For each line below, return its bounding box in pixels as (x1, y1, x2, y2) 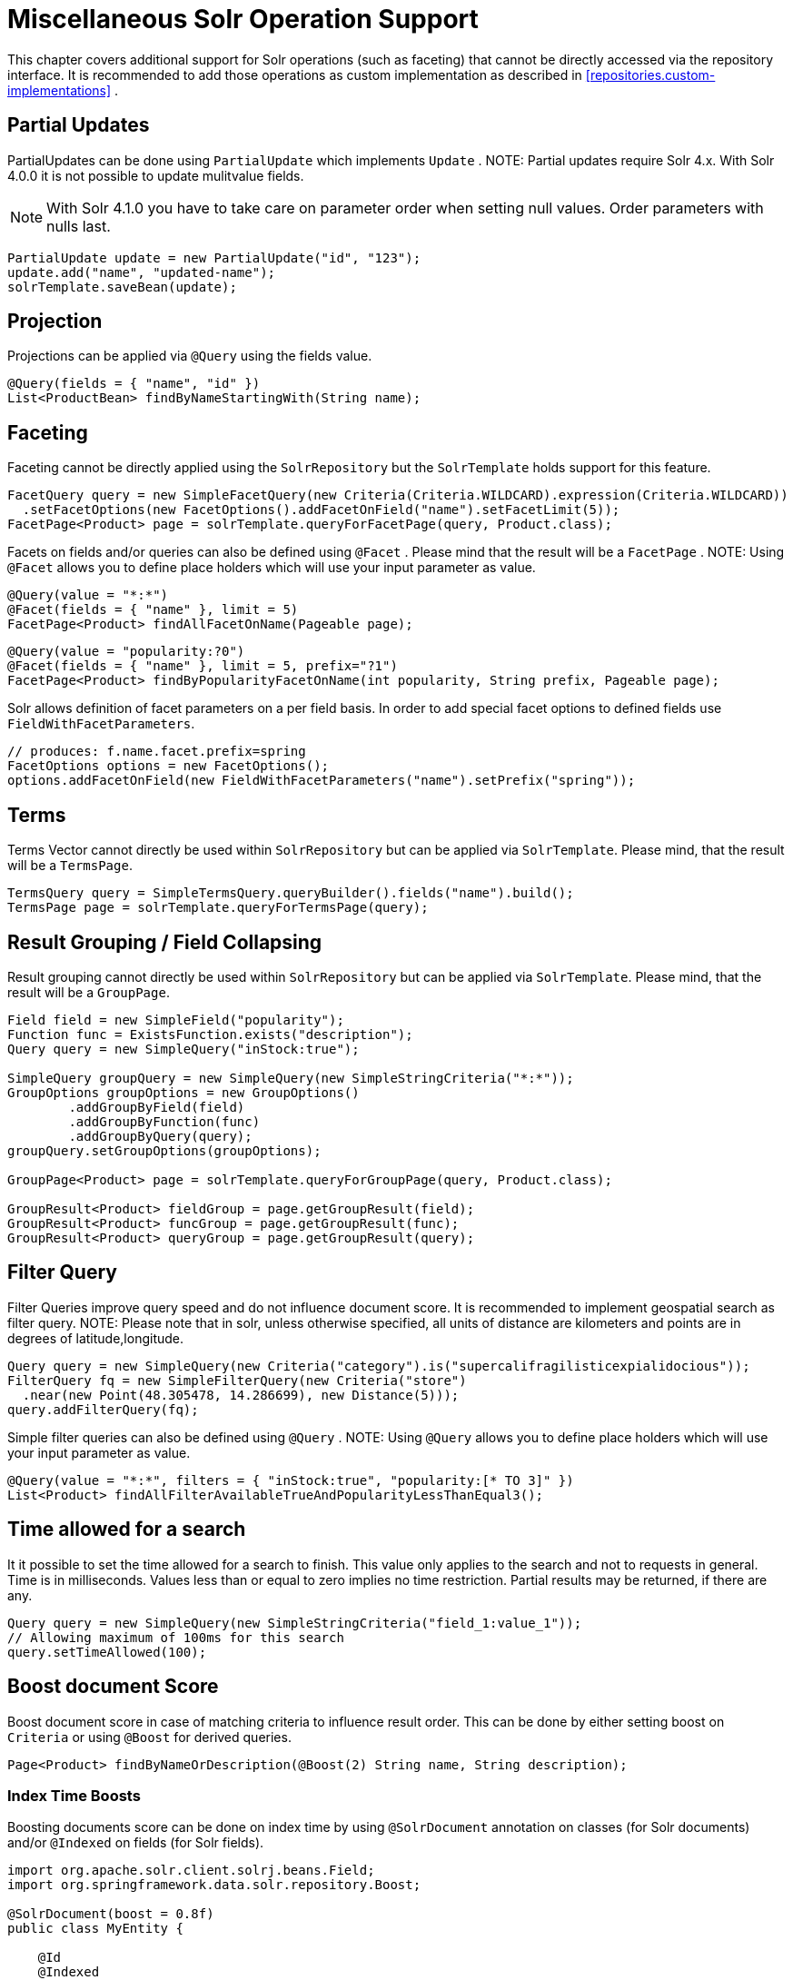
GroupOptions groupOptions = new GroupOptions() (7, 1084, 360, 1100)
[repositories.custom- (585, 66, 716, 83)
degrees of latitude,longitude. (7, 1330, 184, 1346)
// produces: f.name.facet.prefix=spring (7, 744, 306, 759)
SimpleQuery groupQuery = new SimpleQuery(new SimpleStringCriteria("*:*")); (7, 1070, 574, 1085)
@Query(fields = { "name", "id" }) (7, 376, 261, 391)
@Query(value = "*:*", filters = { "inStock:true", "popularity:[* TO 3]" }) (7, 1472, 574, 1488)
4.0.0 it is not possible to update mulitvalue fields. (7, 167, 304, 183)
